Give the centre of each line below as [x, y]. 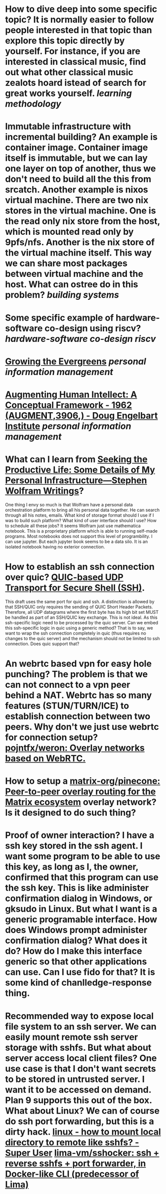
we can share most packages [66, 263]
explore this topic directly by [65, 41]
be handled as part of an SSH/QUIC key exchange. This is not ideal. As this [81, 617]
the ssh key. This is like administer [77, 888]
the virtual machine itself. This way [79, 253]
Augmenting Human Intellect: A [71, 394]
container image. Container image [77, 148]
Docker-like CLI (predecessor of [72, 1174]
